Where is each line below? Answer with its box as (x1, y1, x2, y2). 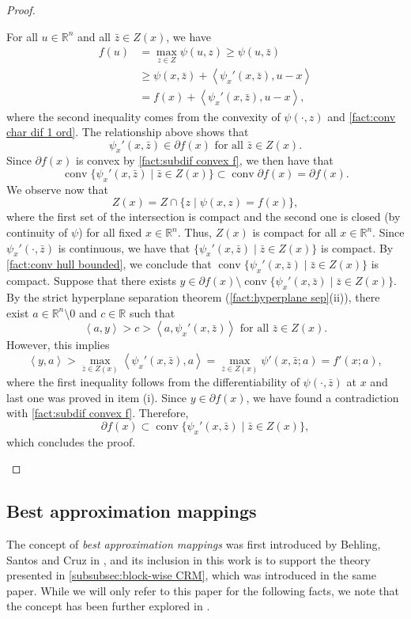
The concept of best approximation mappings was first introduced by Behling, (6, 536, 381, 553)
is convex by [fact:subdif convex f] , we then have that (76, 152, 334, 169)
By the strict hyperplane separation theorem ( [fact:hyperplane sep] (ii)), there (6, 289, 380, 306)
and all (77, 28, 111, 44)
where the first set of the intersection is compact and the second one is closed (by (6, 208, 401, 225)
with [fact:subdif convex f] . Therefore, (6, 404, 189, 421)
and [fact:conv (327, 108, 396, 124)
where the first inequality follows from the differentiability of (6, 374, 300, 390)
